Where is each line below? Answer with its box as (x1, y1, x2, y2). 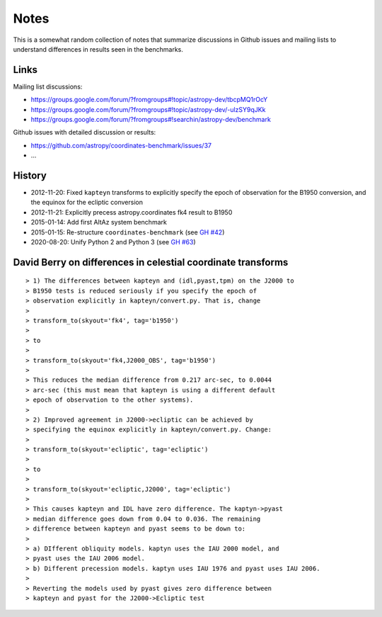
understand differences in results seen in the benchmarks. (13, 45, 184, 53)
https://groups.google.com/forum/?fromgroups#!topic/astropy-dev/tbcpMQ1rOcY (30, 96, 268, 104)
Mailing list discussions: (13, 82, 83, 91)
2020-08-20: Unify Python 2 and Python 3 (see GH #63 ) (30, 238, 196, 247)
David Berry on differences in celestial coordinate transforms (13, 256, 289, 268)
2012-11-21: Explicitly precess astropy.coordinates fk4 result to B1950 (30, 208, 233, 216)
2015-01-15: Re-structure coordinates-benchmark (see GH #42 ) (30, 227, 225, 237)
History (13, 170, 47, 181)
